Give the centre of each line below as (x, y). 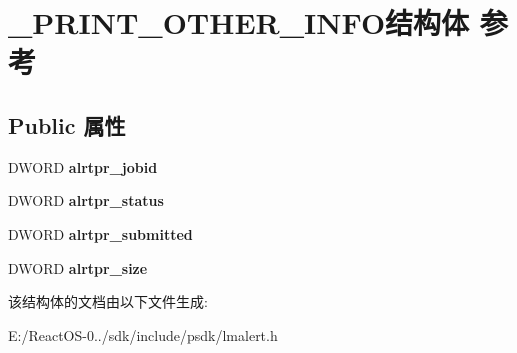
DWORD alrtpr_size (78, 267)
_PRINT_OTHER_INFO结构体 (239, 22)
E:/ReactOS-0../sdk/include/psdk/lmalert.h (143, 334)
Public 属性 (67, 124)
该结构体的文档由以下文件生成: (108, 301)
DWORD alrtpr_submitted (100, 233)
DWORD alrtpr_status (86, 200)
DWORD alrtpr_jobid (83, 166)
